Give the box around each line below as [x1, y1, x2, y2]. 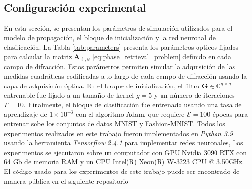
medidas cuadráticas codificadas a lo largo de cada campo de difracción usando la [4, 71, 247, 81]
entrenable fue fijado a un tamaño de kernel [4, 90, 134, 100]
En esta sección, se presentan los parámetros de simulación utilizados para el [4, 23, 233, 33]
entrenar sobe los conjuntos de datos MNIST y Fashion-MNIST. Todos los [4, 119, 225, 128]
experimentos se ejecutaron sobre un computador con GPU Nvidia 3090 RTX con [4, 147, 247, 157]
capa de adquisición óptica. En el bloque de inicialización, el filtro [4, 80, 200, 90]
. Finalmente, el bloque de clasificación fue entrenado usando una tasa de [23, 99, 242, 109]
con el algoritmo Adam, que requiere [75, 109, 185, 119]
